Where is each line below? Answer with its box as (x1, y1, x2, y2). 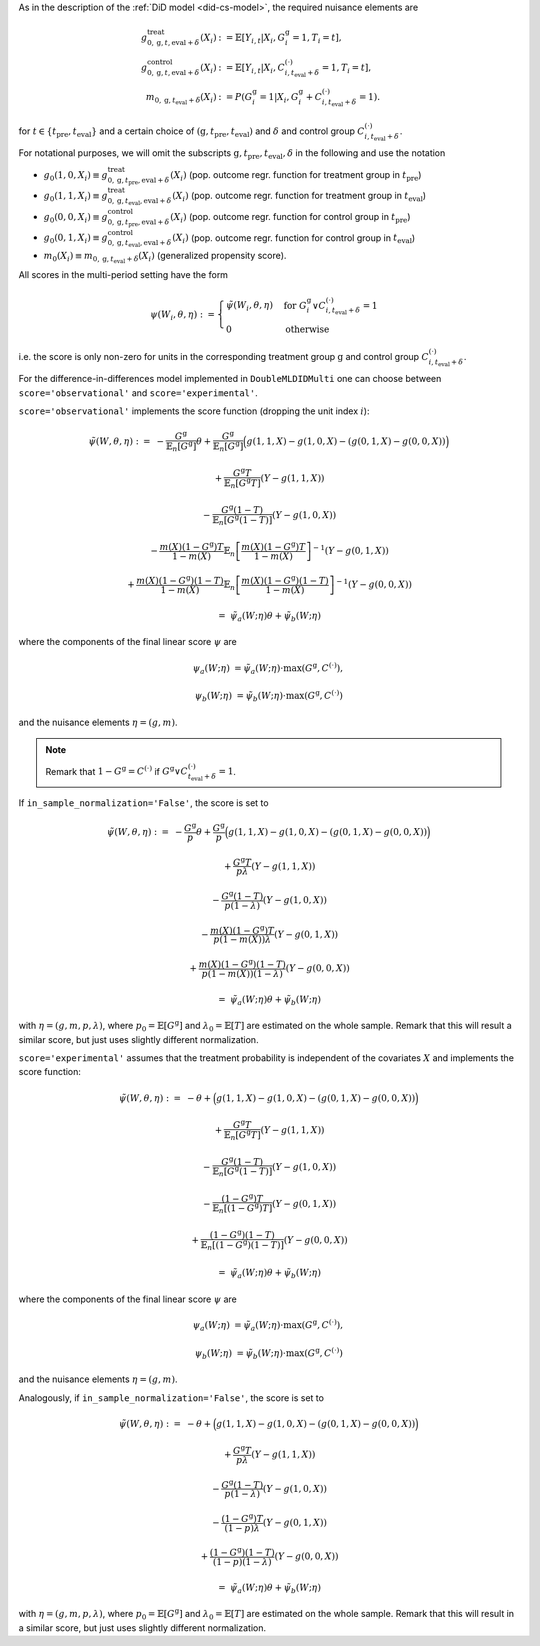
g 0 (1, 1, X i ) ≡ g (43, 190, 109, 204)
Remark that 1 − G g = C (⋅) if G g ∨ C (45, 764, 189, 777)
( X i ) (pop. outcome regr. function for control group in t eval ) (171, 231, 416, 246)
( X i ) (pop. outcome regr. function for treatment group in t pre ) (170, 168, 422, 183)
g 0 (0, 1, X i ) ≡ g (43, 232, 109, 246)
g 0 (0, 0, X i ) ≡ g (43, 211, 109, 225)
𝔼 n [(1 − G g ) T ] (211, 1201, 273, 1216)
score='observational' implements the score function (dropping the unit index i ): (18, 405, 370, 417)
